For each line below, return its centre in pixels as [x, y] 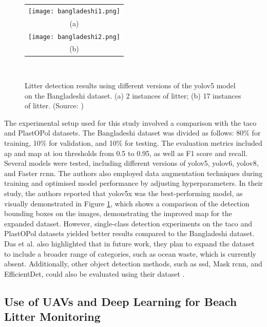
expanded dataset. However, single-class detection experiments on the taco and [128, 223]
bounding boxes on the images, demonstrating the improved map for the [118, 213]
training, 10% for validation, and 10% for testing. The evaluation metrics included [133, 143]
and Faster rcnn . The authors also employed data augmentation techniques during [133, 173]
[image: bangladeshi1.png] [74, 11]
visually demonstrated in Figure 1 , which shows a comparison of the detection [127, 203]
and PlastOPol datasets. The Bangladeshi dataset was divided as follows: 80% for [132, 133]
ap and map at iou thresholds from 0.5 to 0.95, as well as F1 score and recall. [126, 153]
